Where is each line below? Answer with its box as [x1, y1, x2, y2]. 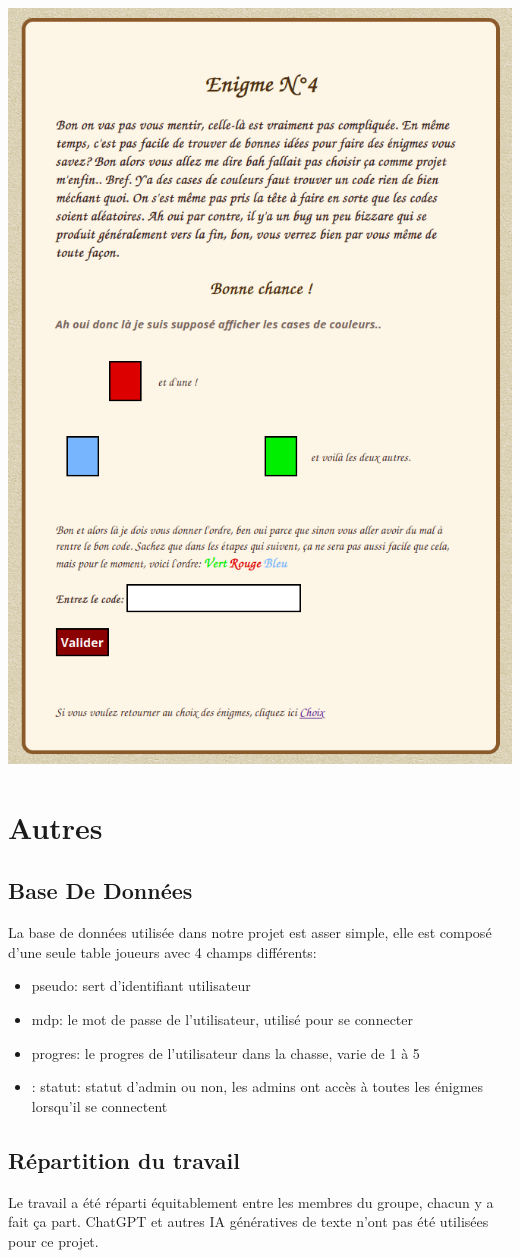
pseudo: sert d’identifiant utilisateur [31, 975, 251, 996]
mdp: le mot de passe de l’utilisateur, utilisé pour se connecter [31, 1008, 414, 1029]
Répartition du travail [8, 1144, 240, 1175]
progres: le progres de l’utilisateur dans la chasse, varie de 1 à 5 [31, 1042, 420, 1063]
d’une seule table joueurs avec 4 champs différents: [8, 941, 317, 962]
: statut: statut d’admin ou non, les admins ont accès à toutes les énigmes [31, 1076, 484, 1097]
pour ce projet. [8, 1230, 99, 1251]
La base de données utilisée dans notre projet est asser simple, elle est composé [8, 922, 492, 943]
